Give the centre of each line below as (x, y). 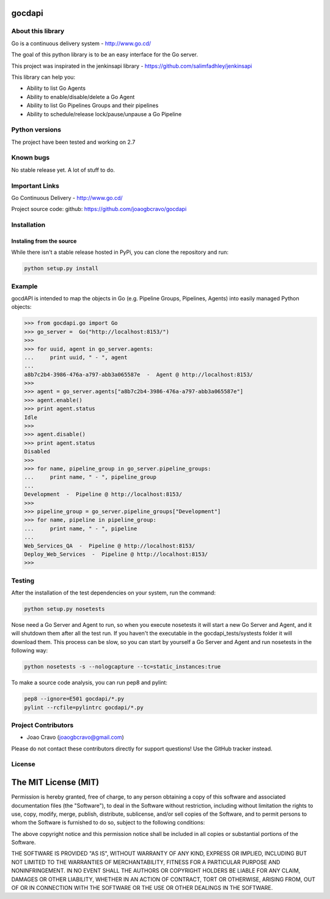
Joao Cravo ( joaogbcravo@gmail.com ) (75, 738)
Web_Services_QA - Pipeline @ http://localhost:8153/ (110, 546)
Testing (23, 580)
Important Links (35, 185)
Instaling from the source (44, 241)
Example (24, 286)
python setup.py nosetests (64, 609)
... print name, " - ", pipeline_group (90, 477)
